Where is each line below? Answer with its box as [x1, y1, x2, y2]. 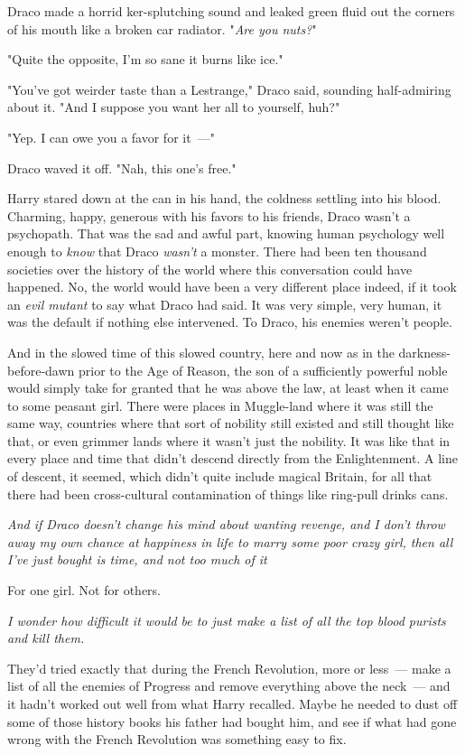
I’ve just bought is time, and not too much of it [7, 550, 267, 569]
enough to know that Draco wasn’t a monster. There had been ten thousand [7, 241, 427, 260]
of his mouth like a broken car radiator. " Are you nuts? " [7, 19, 317, 38]
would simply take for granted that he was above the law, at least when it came [7, 378, 449, 397]
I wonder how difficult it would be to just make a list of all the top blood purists [7, 610, 446, 629]
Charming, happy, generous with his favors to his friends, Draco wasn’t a [7, 206, 411, 225]
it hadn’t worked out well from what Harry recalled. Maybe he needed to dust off [7, 694, 458, 712]
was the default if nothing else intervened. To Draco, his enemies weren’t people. [7, 312, 452, 331]
